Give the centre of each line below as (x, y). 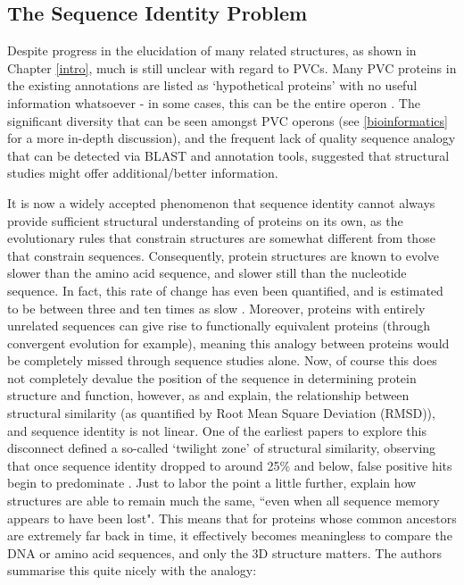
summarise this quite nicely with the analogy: (132, 570)
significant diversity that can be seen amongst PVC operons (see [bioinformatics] (228, 120)
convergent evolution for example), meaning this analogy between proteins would (228, 343)
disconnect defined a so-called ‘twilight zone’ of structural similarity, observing (222, 448)
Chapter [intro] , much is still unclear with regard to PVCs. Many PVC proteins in (232, 67)
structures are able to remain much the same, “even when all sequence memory (224, 501)
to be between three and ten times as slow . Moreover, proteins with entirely (216, 308)
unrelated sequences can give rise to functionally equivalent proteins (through (219, 326)
